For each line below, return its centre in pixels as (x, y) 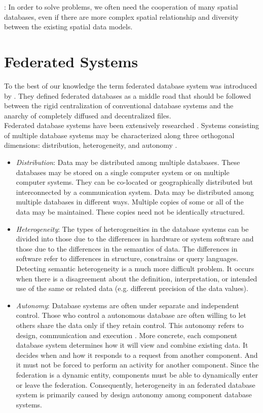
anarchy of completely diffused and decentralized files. (88, 115)
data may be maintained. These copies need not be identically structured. (130, 212)
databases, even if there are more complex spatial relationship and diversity (121, 16)
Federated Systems (71, 61)
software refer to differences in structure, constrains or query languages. (127, 258)
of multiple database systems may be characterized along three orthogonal (119, 135)
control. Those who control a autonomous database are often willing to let (131, 315)
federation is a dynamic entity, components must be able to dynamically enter (137, 374)
